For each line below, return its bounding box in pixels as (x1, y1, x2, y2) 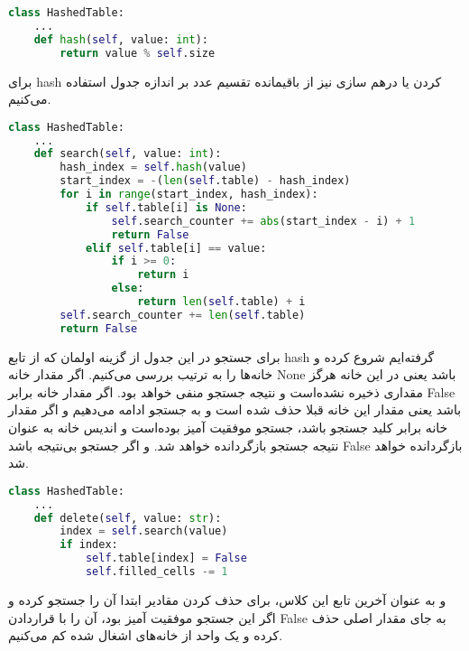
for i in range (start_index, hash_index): (60, 188, 318, 201)
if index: (60, 538, 118, 552)
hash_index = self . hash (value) (60, 161, 247, 174)
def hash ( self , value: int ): (33, 33, 208, 46)
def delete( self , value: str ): (33, 511, 222, 525)
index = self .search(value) (60, 525, 228, 538)
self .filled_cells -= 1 (85, 565, 228, 579)
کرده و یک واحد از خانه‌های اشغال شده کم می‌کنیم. (8, 626, 283, 645)
